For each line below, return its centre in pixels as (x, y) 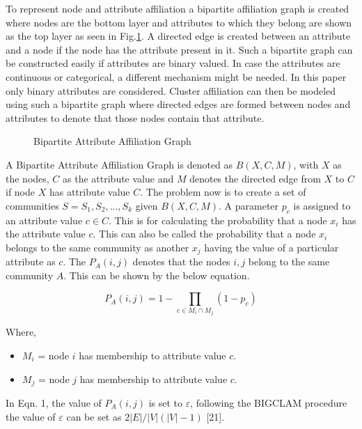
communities (32, 205)
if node (21, 192)
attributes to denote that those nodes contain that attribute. (135, 117)
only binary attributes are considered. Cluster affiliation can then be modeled (171, 90)
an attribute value (44, 220)
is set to (166, 402)
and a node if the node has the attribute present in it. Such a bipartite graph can (179, 49)
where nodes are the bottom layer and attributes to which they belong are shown (179, 22)
